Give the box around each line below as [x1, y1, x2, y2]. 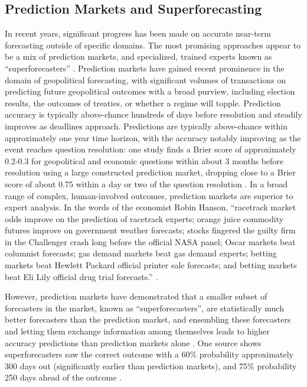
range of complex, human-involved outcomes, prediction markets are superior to [5, 189, 293, 201]
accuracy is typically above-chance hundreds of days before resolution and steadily [5, 108, 302, 121]
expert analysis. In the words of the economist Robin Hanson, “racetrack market [5, 201, 296, 213]
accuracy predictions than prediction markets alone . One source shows [5, 336, 262, 349]
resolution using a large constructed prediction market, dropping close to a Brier [5, 166, 296, 178]
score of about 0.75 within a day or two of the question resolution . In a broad [5, 177, 288, 190]
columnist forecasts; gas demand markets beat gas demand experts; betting [5, 247, 277, 259]
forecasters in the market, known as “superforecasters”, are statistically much [5, 301, 284, 314]
